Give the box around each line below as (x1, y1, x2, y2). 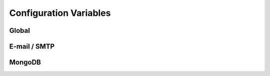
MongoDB (9, 58, 41, 67)
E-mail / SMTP (9, 42, 55, 51)
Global (9, 26, 30, 35)
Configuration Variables (9, 7, 111, 18)
